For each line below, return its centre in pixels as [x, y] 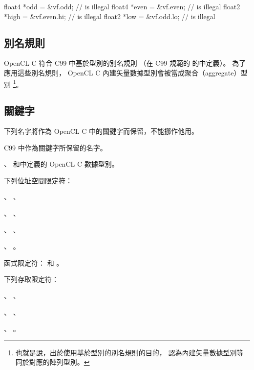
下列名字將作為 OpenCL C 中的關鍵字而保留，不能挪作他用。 [101, 131]
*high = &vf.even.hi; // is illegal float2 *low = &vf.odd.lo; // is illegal [110, 16]
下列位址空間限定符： [38, 180]
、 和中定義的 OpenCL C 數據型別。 [61, 164]
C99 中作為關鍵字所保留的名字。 [55, 147]
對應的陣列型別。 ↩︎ [59, 362]
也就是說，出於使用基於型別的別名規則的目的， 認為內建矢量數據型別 [126, 352]
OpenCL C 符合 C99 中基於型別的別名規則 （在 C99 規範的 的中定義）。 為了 [125, 63]
